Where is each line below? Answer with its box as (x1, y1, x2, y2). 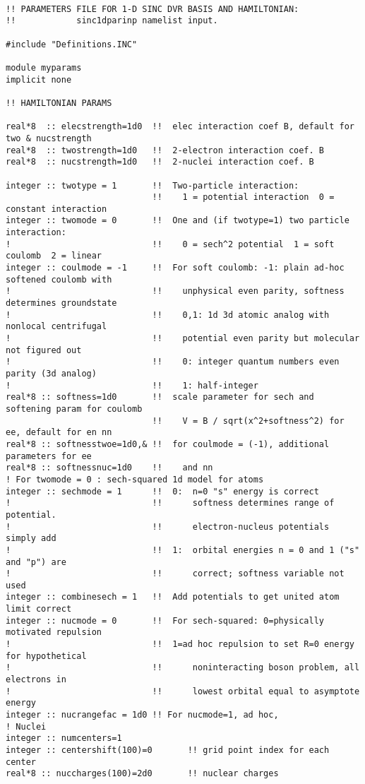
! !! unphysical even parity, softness (6, 286, 345, 297)
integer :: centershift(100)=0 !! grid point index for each (6, 745, 330, 755)
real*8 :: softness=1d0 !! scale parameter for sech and (6, 392, 314, 403)
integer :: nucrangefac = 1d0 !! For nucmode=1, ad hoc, (6, 710, 279, 720)
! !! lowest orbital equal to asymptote (6, 686, 360, 696)
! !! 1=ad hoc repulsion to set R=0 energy (6, 639, 354, 650)
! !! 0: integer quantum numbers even (6, 357, 340, 367)
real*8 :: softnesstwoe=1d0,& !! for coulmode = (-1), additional (6, 439, 330, 449)
